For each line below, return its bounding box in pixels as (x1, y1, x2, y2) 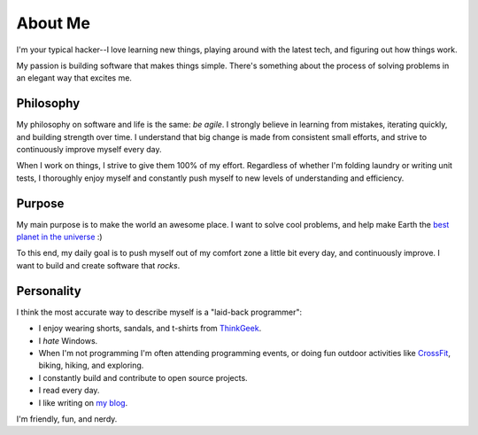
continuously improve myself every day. (16, 144, 163, 155)
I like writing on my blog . (38, 397, 128, 408)
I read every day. (38, 385, 100, 396)
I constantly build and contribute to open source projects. (38, 372, 248, 383)
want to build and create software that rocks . (16, 260, 181, 270)
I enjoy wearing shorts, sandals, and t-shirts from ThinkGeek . (38, 323, 262, 334)
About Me (16, 13, 90, 33)
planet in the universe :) (16, 231, 103, 243)
